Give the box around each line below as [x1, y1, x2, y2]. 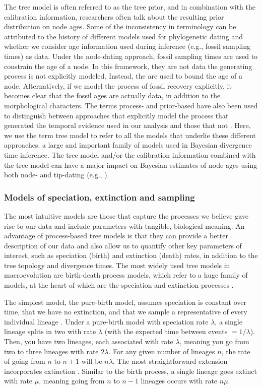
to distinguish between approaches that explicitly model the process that [4, 110, 229, 120]
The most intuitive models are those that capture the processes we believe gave [4, 210, 249, 221]
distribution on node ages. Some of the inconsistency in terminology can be [4, 21, 236, 32]
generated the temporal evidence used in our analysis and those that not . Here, [4, 120, 251, 131]
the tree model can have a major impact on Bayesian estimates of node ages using [4, 159, 257, 170]
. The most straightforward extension [112, 356, 228, 366]
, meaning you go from [179, 336, 249, 347]
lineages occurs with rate [141, 375, 218, 386]
